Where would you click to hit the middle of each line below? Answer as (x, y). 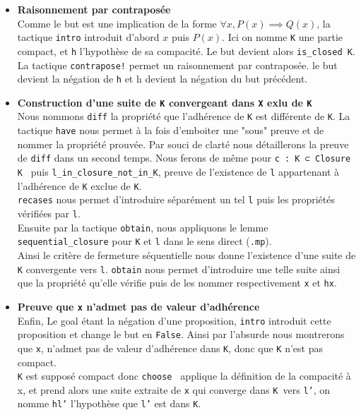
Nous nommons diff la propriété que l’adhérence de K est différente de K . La (184, 116)
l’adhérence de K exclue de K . (79, 185)
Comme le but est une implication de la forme (117, 23)
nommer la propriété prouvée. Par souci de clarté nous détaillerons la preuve (183, 144)
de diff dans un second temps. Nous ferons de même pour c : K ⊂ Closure (184, 158)
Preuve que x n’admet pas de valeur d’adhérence (138, 306)
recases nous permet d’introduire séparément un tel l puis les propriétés (176, 199)
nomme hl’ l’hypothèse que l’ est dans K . (109, 403)
